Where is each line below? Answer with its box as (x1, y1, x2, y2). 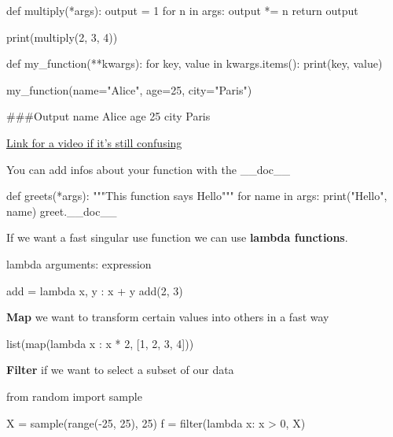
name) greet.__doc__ (6, 202, 117, 219)
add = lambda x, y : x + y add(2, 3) (6, 282, 183, 298)
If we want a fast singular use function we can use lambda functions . (6, 229, 348, 246)
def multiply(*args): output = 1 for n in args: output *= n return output (6, 2, 358, 18)
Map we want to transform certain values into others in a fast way (6, 309, 329, 325)
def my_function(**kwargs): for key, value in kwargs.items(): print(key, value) (6, 55, 383, 72)
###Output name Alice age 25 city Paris (6, 108, 211, 124)
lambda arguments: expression (6, 255, 152, 272)
